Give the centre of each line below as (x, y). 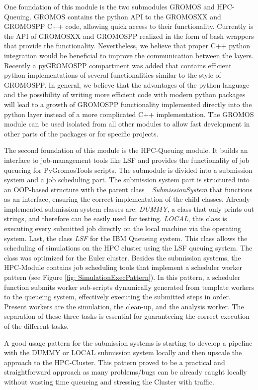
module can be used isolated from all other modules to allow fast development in (127, 124)
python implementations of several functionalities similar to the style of (113, 75)
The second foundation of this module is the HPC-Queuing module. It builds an (126, 150)
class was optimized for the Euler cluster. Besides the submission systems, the (123, 257)
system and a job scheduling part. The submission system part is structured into (127, 180)
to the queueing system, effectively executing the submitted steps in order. (117, 297)
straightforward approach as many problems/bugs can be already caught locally (126, 372)
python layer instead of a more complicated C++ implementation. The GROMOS (129, 114)
